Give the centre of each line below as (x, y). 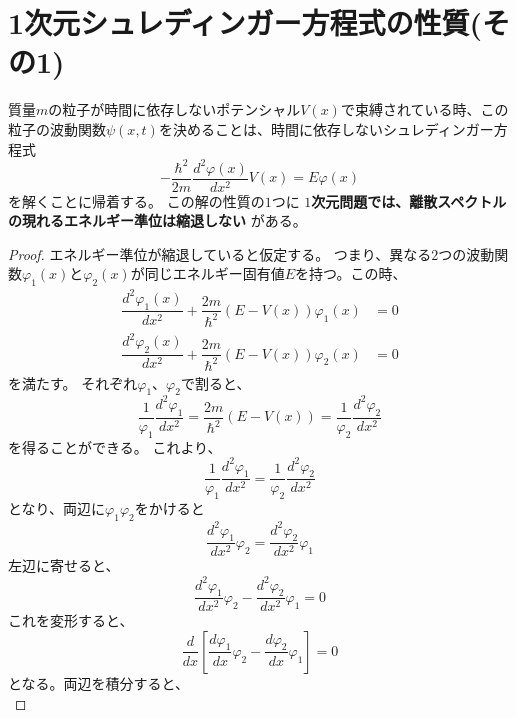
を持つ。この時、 (351, 273)
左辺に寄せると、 (64, 565)
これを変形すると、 (71, 620)
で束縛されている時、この (424, 109)
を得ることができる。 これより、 (115, 446)
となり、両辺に (57, 508)
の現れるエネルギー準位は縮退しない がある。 (157, 220)
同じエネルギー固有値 (214, 273)
